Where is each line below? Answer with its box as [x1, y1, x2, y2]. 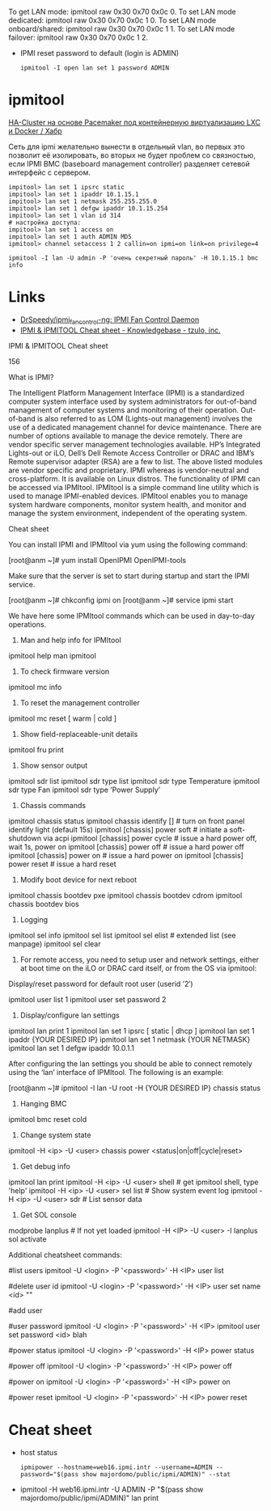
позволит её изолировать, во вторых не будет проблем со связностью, [8, 150, 256, 160]
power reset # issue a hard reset [8, 859, 116, 869]
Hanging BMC [19, 1098, 67, 1108]
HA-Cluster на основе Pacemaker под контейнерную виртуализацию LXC [8, 117, 261, 127]
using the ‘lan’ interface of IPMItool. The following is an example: [8, 1067, 224, 1077]
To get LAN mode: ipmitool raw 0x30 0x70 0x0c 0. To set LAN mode [8, 7, 236, 16]
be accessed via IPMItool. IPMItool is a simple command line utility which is [8, 482, 260, 492]
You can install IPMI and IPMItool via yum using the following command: [8, 540, 248, 549]
